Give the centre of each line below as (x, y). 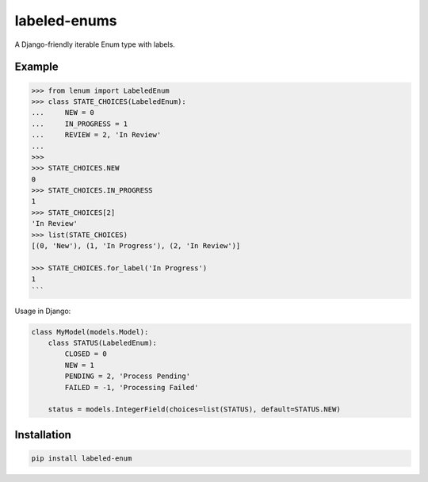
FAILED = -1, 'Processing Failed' (132, 387)
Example (36, 67)
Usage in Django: (43, 311)
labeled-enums (66, 21)
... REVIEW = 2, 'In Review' (96, 135)
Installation (43, 435)
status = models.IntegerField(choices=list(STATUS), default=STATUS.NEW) (194, 409)
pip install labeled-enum (82, 458)
